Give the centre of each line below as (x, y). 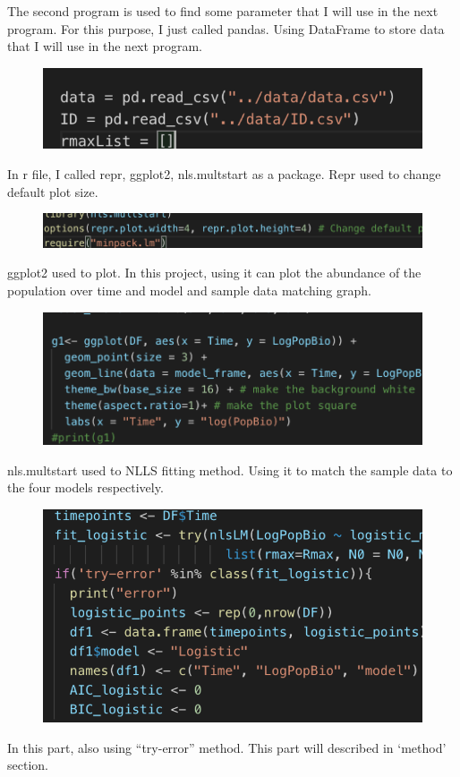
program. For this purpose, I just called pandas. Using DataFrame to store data (226, 28)
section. (28, 765)
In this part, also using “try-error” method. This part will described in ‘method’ (227, 747)
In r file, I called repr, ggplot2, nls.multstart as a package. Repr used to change (224, 173)
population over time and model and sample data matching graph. (189, 290)
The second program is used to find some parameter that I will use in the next (223, 11)
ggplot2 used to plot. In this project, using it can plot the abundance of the (214, 273)
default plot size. (53, 191)
